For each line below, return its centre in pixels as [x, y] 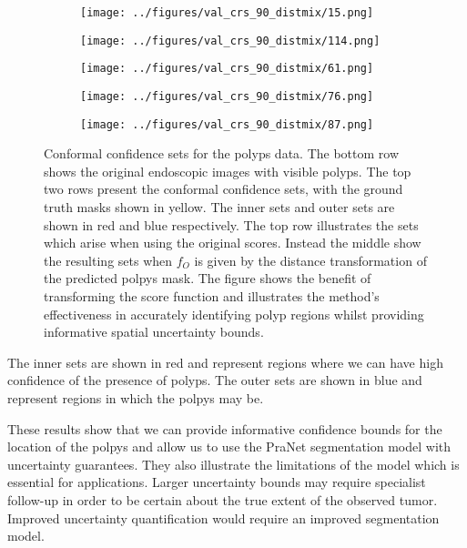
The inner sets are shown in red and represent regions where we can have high [225, 362]
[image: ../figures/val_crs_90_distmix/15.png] [227, 13]
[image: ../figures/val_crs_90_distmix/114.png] [230, 41]
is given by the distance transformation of [310, 260]
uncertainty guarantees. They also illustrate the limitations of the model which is [233, 464]
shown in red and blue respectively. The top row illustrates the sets [231, 224]
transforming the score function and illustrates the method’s [212, 296]
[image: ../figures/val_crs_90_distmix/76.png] [227, 96]
